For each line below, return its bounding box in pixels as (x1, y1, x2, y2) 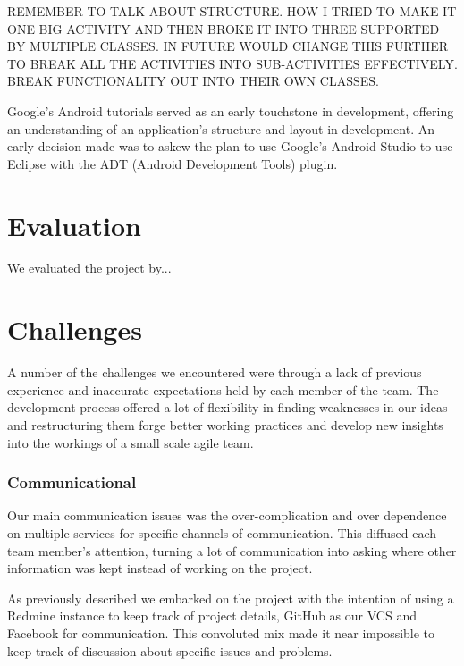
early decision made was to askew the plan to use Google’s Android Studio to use (7, 137, 453, 156)
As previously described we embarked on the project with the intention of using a (7, 588, 454, 607)
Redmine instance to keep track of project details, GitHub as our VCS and (7, 606, 417, 625)
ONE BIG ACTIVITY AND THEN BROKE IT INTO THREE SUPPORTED (7, 19, 440, 38)
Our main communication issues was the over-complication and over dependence (7, 506, 447, 525)
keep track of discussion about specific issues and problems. (7, 641, 333, 660)
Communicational (7, 471, 137, 493)
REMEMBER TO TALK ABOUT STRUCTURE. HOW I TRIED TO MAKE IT (7, 2, 457, 20)
